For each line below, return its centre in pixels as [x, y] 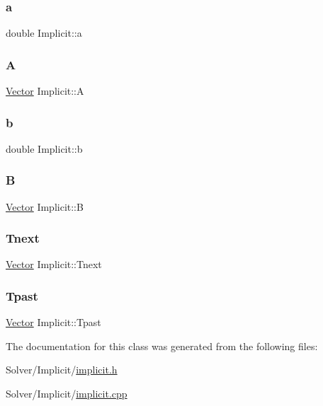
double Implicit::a [44, 33]
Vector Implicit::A [45, 91]
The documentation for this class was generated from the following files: [162, 346]
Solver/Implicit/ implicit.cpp [67, 394]
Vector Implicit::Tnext [54, 264]
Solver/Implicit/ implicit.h [62, 370]
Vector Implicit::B [45, 206]
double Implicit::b [44, 148]
